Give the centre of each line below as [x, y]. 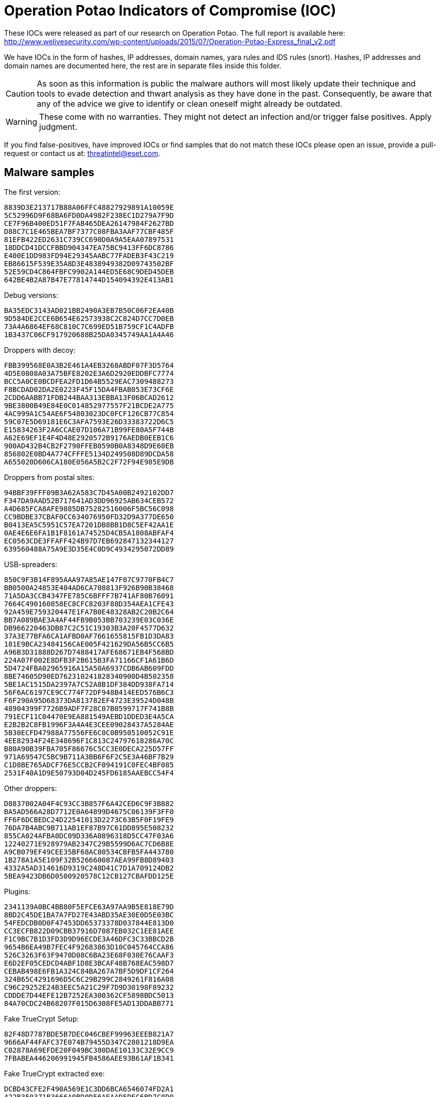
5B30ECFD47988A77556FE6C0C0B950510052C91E [89, 732]
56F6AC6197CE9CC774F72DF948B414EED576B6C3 [89, 692]
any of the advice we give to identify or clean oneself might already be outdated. [190, 103]
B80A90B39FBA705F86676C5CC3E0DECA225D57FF [89, 749]
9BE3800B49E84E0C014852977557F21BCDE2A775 [89, 405]
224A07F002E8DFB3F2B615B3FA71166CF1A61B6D [89, 660]
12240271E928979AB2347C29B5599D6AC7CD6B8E [89, 844]
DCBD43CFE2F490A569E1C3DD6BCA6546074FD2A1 [89, 1089]
